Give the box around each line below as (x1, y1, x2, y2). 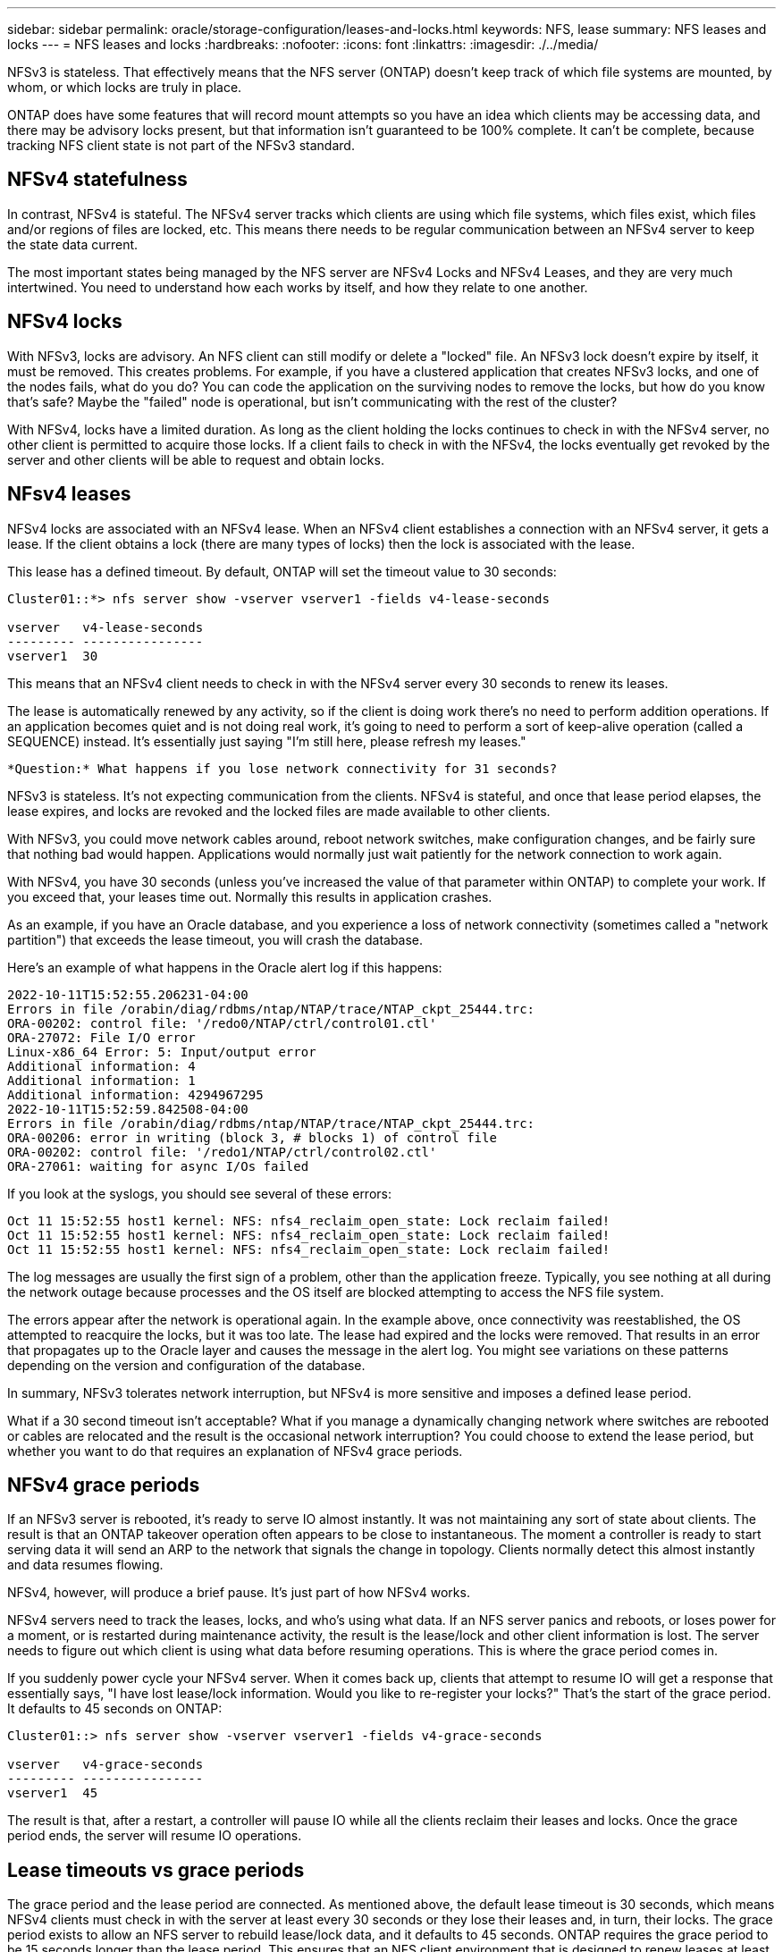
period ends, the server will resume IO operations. (7, 1828, 302, 1844)
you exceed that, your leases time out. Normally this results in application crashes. (7, 888, 493, 904)
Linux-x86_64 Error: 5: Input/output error (7, 1044, 316, 1059)
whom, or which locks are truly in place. (7, 80, 242, 95)
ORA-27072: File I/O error (7, 1030, 196, 1045)
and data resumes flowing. (7, 1557, 164, 1573)
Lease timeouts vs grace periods (7, 1858, 305, 1881)
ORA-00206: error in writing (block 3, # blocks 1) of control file (7, 1130, 497, 1145)
